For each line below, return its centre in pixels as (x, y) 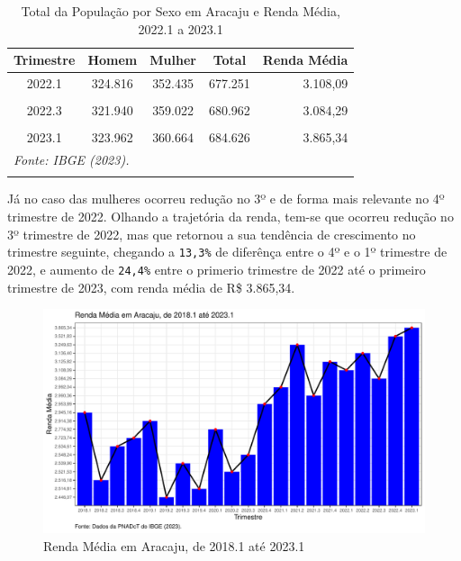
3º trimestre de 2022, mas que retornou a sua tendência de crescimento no (212, 234)
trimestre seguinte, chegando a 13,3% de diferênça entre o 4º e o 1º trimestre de (227, 252)
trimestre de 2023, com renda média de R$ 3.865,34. (151, 287)
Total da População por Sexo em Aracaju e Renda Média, (181, 11)
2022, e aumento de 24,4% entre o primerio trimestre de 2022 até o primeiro (217, 269)
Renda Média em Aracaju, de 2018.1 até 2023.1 (174, 545)
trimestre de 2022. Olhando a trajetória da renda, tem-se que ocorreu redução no (230, 216)
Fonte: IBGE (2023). (72, 160)
